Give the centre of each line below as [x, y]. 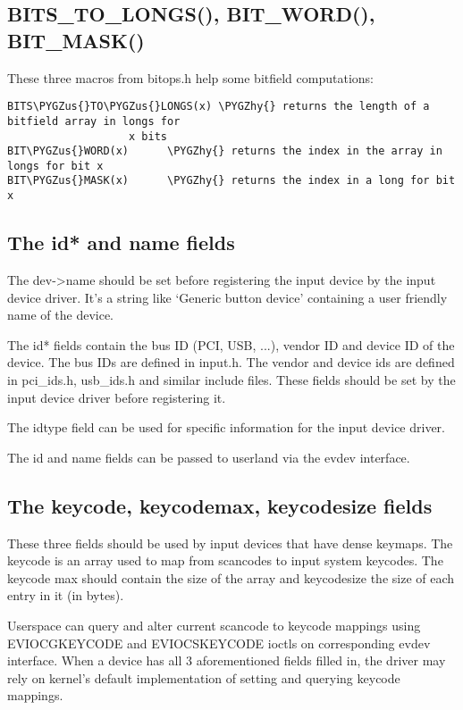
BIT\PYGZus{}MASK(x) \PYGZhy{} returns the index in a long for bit [231, 181]
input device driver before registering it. [117, 397]
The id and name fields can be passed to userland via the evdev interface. [209, 457]
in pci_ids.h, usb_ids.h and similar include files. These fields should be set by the [231, 379]
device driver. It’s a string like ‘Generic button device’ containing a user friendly [227, 297]
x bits [148, 136]
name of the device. [60, 315]
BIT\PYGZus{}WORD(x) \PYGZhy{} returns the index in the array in [225, 151]
